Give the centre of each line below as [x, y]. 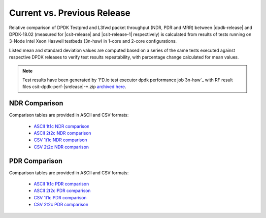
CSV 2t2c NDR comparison [61, 147]
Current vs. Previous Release [70, 13]
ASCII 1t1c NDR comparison [62, 126]
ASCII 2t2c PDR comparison [62, 191]
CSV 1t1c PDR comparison [60, 197]
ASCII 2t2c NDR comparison [62, 133]
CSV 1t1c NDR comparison [60, 140]
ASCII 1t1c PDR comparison [61, 184]
